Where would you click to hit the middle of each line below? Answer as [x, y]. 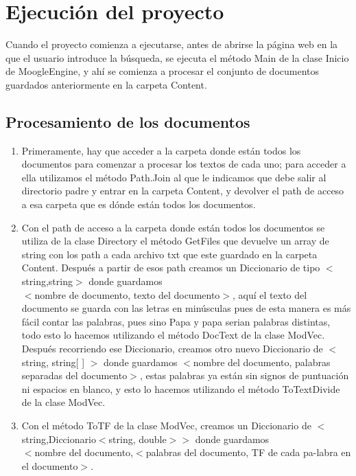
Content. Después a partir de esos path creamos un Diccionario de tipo [171, 268]
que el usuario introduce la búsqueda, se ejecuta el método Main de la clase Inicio [177, 57]
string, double [138, 439]
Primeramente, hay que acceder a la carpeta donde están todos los [161, 150]
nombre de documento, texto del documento [127, 294]
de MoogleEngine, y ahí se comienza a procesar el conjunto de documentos [163, 71]
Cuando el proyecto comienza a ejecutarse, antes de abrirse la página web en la [172, 44]
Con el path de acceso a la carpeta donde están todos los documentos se [173, 227]
